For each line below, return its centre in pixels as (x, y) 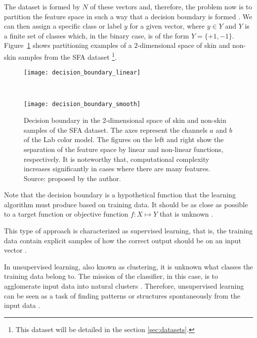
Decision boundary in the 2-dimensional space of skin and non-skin (125, 120)
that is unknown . (186, 214)
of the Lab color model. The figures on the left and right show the (124, 139)
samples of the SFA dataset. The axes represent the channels (116, 130)
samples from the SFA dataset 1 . (68, 56)
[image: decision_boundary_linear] (82, 73)
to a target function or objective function (66, 214)
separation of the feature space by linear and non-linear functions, (124, 149)
